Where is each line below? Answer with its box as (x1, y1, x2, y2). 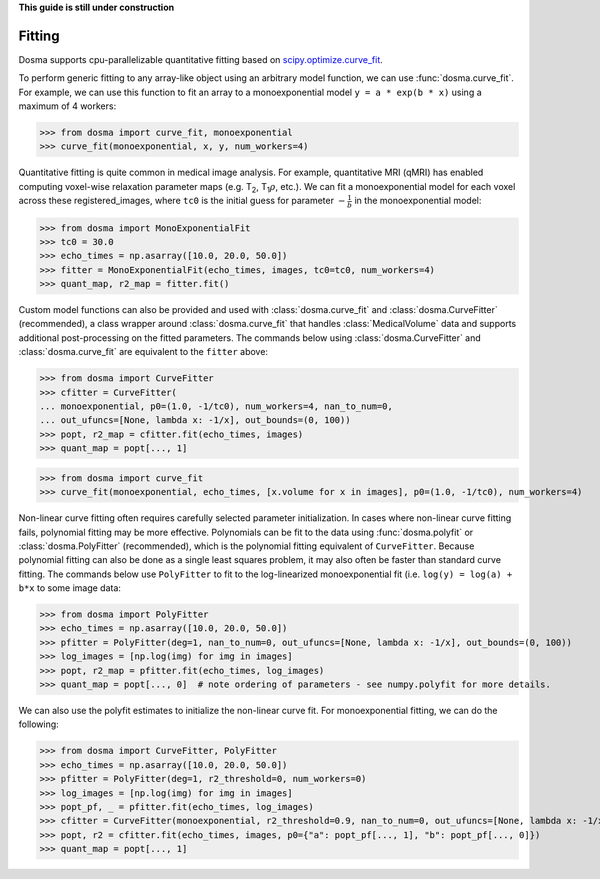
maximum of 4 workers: (18, 100, 117, 112)
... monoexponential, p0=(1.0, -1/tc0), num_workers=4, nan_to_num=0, (39, 401, 394, 412)
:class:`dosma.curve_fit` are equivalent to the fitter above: (18, 346, 269, 358)
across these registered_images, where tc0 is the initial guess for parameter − (18, 195, 346, 207)
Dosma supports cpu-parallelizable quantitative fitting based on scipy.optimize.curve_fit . (18, 53, 384, 65)
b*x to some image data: (18, 582, 122, 594)
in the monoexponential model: (354, 195, 482, 207)
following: (18, 718, 59, 730)
